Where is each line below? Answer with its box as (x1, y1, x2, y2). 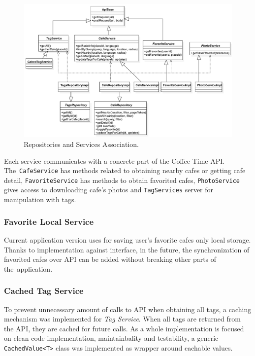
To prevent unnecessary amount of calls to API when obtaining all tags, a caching (4, 304, 252, 314)
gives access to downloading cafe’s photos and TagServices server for (4, 184, 214, 195)
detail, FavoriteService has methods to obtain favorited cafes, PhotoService (4, 175, 240, 185)
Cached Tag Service (4, 285, 84, 297)
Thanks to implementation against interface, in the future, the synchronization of (4, 244, 250, 254)
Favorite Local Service (4, 215, 94, 227)
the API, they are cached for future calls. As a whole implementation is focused (4, 323, 244, 333)
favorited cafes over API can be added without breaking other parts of (4, 254, 217, 264)
